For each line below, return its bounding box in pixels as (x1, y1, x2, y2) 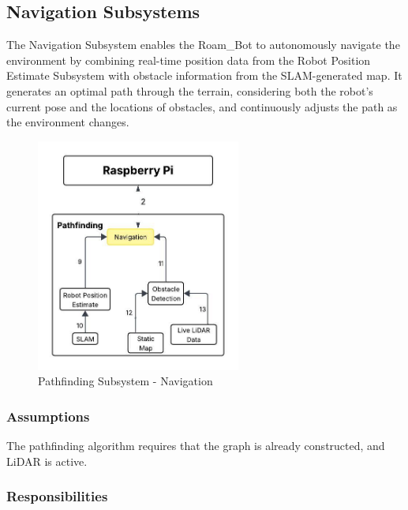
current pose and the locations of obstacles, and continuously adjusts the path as (6, 98, 398, 114)
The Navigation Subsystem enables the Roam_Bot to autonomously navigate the (6, 36, 400, 53)
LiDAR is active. (6, 452, 88, 469)
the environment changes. (6, 114, 129, 130)
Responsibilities (6, 486, 108, 506)
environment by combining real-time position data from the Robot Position (6, 51, 371, 68)
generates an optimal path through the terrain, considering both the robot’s (6, 82, 373, 99)
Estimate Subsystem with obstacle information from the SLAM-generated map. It (6, 67, 402, 84)
